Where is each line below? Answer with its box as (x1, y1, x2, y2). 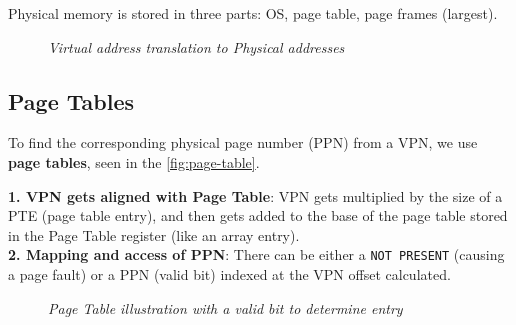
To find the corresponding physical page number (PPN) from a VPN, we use (8, 132, 478, 153)
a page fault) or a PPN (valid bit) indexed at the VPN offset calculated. (8, 264, 451, 285)
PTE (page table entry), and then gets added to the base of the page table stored (8, 205, 508, 226)
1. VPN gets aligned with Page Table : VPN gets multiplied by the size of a (8, 185, 503, 206)
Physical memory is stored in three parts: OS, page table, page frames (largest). (8, 3, 498, 23)
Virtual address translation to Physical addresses (48, 36, 345, 57)
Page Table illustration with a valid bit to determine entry (48, 297, 403, 318)
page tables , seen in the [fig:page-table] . (8, 151, 260, 172)
